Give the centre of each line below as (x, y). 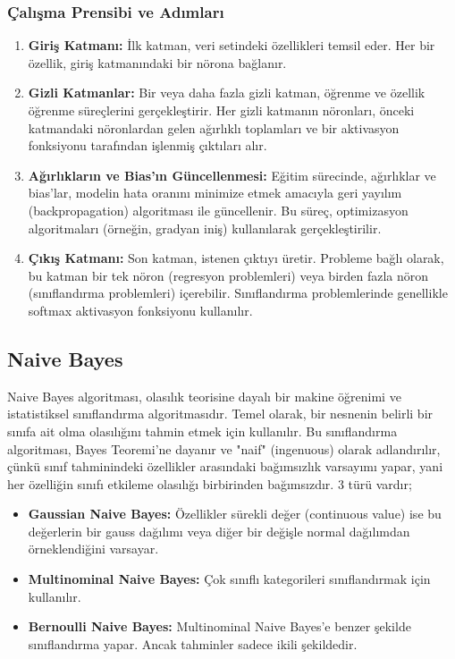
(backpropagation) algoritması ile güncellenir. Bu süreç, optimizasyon (218, 210)
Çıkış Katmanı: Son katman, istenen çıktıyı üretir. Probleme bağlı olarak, (236, 258)
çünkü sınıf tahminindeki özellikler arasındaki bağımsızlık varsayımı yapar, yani (225, 466)
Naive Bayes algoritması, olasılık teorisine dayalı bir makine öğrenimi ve (204, 396)
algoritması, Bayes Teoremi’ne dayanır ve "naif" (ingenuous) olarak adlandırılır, (224, 448)
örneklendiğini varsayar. (93, 549)
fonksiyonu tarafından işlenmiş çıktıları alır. (147, 145)
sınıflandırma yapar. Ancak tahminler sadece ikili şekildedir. (193, 643)
